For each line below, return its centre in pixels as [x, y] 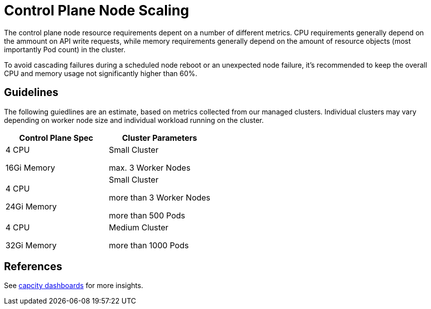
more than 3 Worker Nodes [160, 197]
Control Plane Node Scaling [97, 10]
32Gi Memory [31, 245]
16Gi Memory [30, 167]
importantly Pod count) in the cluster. [65, 49]
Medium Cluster [139, 227]
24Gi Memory [31, 206]
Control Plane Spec [56, 138]
